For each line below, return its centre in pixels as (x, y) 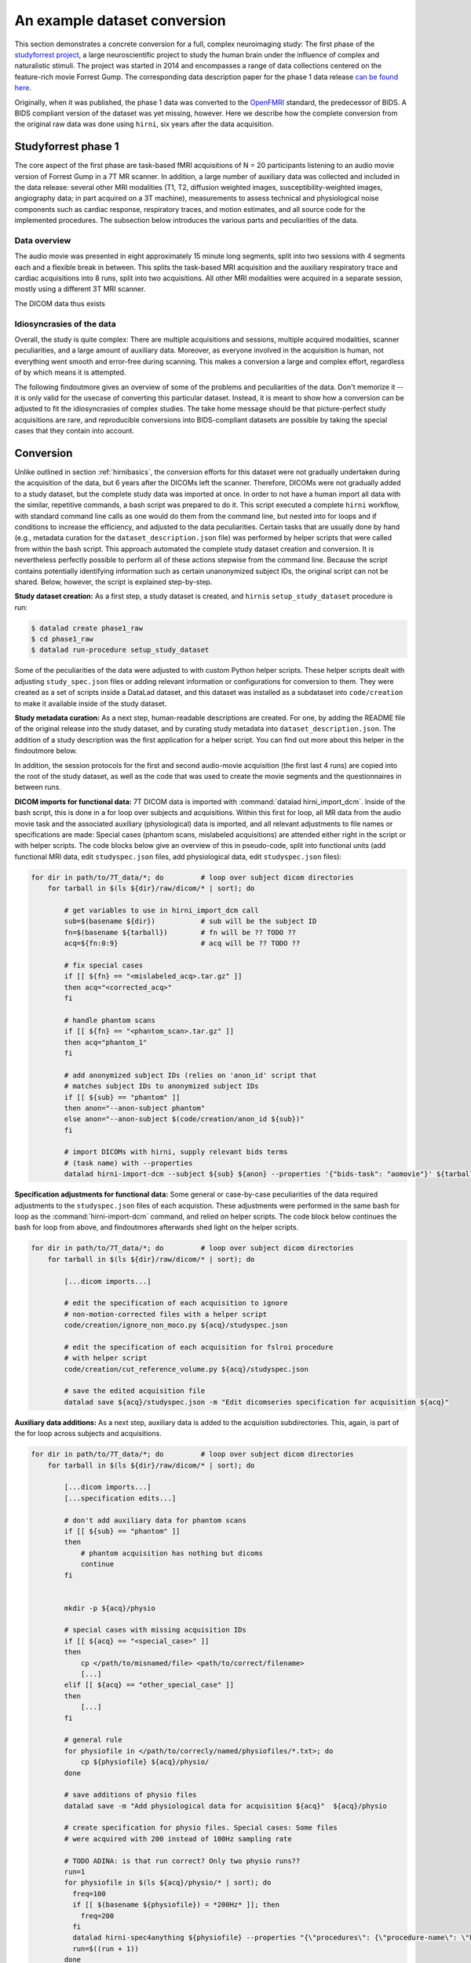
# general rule (93, 1740)
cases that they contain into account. (75, 431)
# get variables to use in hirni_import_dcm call (161, 910)
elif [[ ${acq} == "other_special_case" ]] (149, 1685)
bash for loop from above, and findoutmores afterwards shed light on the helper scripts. (157, 1227)
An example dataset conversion (120, 20)
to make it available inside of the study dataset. (91, 704)
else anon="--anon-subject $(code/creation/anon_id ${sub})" (184, 1119)
